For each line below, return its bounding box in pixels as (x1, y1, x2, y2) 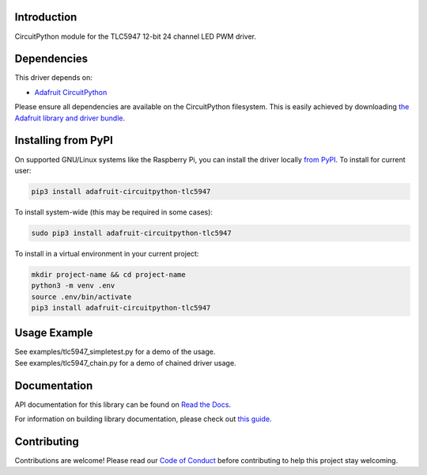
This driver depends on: (14, 73, 93, 82)
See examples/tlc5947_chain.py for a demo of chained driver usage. (14, 358, 236, 367)
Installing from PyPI (14, 134, 114, 147)
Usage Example (14, 326, 93, 340)
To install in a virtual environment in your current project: (14, 249, 199, 258)
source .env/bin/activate (31, 292, 132, 301)
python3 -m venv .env (31, 281, 115, 291)
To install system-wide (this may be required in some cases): (14, 207, 213, 217)
